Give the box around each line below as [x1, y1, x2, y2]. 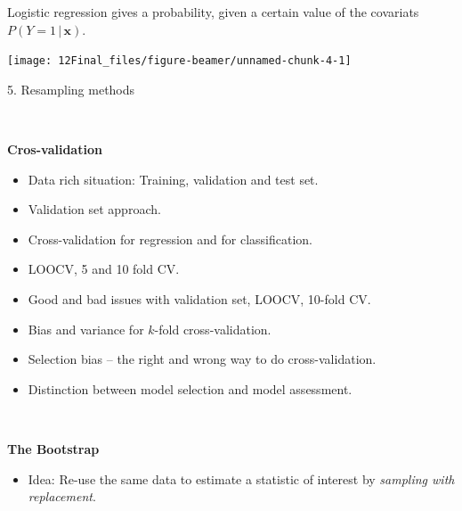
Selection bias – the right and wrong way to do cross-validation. [28, 350, 377, 368]
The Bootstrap [7, 439, 100, 457]
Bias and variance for [28, 319, 144, 338]
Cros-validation [7, 140, 102, 159]
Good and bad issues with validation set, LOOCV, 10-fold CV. [28, 290, 371, 308]
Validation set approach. [28, 200, 161, 218]
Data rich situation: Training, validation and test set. [28, 169, 319, 188]
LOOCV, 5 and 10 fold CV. [28, 260, 180, 278]
